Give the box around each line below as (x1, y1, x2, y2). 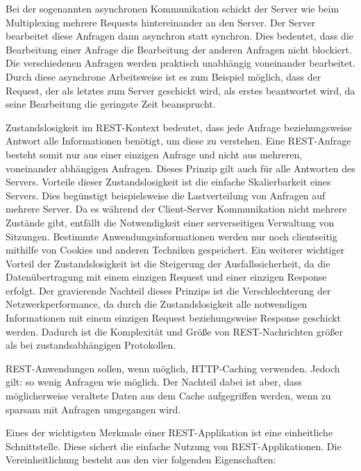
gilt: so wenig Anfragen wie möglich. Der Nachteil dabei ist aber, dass (6, 374, 302, 389)
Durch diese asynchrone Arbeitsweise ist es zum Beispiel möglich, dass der (6, 69, 321, 83)
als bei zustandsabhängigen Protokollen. (6, 338, 176, 352)
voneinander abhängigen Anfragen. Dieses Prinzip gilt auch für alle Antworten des (6, 160, 355, 175)
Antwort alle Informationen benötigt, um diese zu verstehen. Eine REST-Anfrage (6, 133, 351, 148)
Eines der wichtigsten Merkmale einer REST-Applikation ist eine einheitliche (6, 425, 333, 440)
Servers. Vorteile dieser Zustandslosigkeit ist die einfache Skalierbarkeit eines (6, 174, 331, 189)
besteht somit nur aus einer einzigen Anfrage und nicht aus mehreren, (6, 147, 303, 161)
